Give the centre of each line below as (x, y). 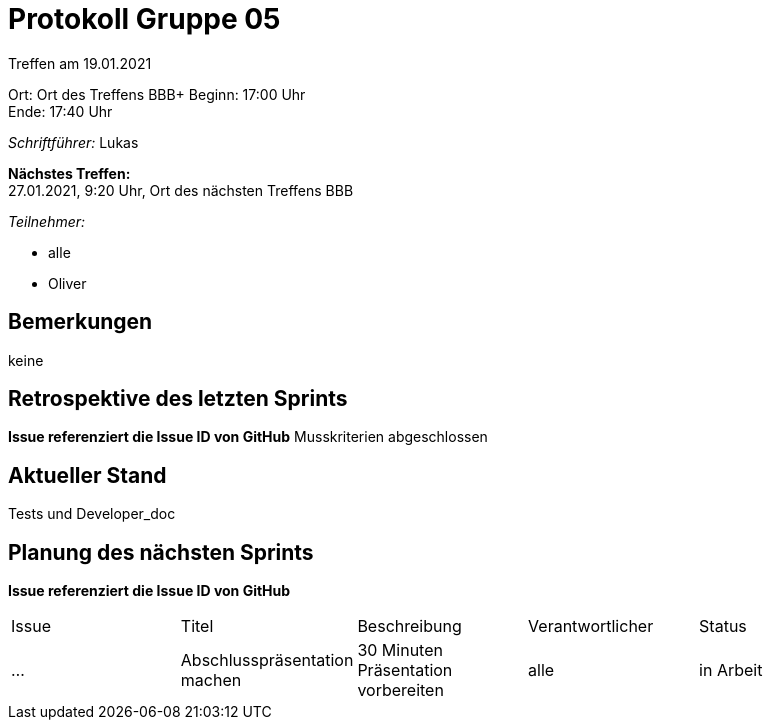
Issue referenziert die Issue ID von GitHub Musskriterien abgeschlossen (248, 437)
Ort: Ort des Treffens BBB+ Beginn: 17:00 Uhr (157, 94)
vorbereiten (400, 690)
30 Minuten (400, 650)
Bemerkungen (80, 322)
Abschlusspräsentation (267, 660)
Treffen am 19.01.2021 (80, 63)
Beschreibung (409, 626)
